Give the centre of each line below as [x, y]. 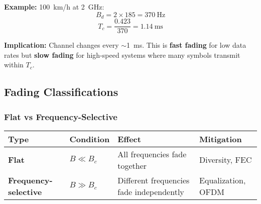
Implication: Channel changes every [61, 45]
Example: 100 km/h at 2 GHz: [54, 7]
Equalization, [223, 180]
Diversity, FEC [226, 160]
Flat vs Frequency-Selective [61, 116]
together [132, 165]
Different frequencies [154, 180]
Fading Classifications [61, 92]
